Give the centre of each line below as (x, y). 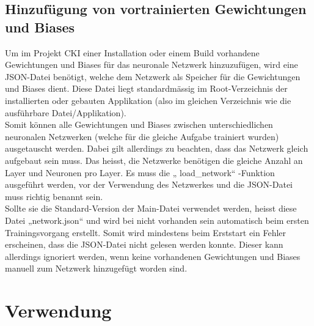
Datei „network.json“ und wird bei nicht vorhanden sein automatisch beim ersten (157, 220)
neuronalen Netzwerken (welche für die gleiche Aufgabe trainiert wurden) (142, 136)
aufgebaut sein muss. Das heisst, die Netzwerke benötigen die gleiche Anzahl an (154, 160)
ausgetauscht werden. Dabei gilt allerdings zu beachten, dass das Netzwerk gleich (157, 148)
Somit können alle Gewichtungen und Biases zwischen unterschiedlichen (139, 124)
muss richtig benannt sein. (54, 196)
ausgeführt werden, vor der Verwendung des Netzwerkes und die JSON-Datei (149, 184)
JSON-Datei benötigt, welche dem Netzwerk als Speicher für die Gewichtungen (153, 76)
